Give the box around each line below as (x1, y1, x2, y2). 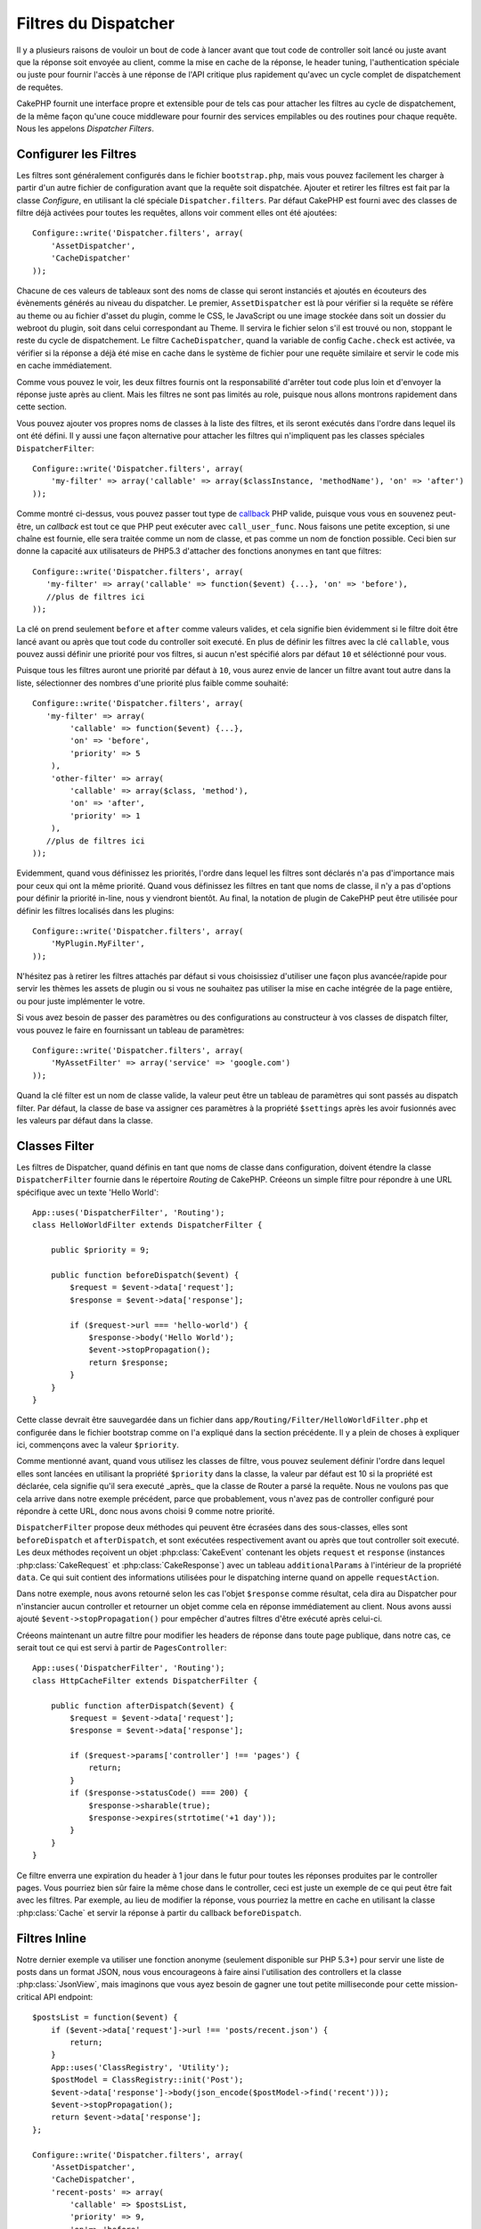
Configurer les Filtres (16, 146, 137, 161)
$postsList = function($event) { (32, 2012, 178, 2023)
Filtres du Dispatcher (16, 13, 175, 33)
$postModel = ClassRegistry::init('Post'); (50, 2075, 244, 2085)
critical (16, 1991, 42, 2002)
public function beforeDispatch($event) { (50, 1271, 240, 1279)
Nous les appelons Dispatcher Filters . (16, 123, 155, 134)
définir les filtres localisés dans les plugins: (16, 905, 175, 916)
